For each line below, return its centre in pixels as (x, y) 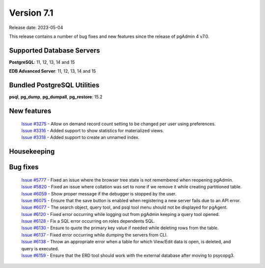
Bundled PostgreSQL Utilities (54, 85)
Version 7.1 (31, 13)
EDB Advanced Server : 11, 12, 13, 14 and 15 (53, 71)
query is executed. (40, 248)
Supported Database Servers (54, 50)
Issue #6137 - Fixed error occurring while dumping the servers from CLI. (94, 235)
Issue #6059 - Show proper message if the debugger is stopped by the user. (99, 193)
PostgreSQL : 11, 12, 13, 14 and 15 (42, 62)
